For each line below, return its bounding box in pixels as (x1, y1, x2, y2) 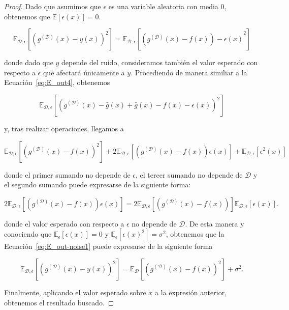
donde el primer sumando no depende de (4, 169, 131, 180)
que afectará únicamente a (43, 67, 125, 77)
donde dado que (4, 57, 53, 68)
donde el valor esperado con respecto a (4, 218, 124, 229)
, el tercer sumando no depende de (136, 169, 243, 180)
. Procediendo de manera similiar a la (131, 67, 247, 77)
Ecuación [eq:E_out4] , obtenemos (4, 77, 110, 88)
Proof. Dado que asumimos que (4, 1, 101, 11)
